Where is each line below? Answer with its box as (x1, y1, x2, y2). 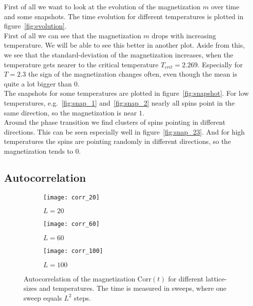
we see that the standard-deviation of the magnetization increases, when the (4, 49, 233, 59)
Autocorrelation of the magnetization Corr (24, 273, 151, 283)
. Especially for (197, 59, 243, 69)
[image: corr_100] (43, 248, 103, 255)
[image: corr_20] (43, 194, 100, 201)
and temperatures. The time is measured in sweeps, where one (39, 283, 226, 293)
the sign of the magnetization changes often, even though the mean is (28, 69, 237, 79)
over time (211, 1, 239, 11)
